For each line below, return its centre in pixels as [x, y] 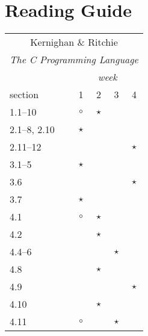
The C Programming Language [74, 60]
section [24, 95]
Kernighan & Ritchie [74, 42]
